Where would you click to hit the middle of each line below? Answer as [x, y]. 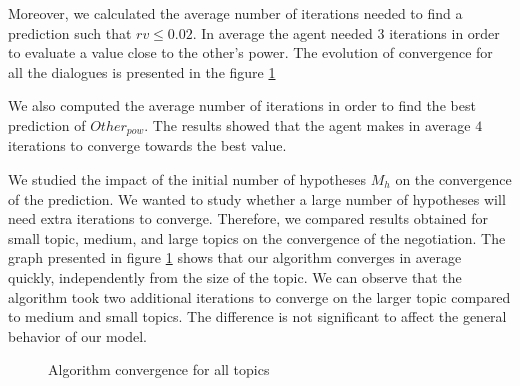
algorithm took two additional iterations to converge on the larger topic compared [259, 296]
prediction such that [70, 32]
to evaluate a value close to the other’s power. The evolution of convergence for [250, 52]
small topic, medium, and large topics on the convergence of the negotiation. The [257, 237]
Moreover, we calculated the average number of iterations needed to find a [235, 13]
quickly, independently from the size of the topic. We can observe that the [235, 276]
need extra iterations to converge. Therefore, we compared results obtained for [248, 218]
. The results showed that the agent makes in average [307, 124]
